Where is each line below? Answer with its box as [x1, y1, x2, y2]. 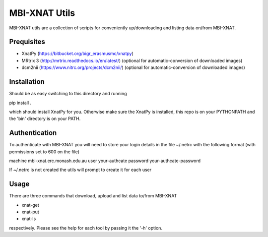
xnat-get [21, 202, 39, 208]
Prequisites [9, 38, 46, 46]
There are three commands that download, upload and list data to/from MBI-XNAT [9, 193, 177, 199]
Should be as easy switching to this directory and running [9, 91, 127, 97]
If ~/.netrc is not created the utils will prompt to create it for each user [9, 167, 151, 173]
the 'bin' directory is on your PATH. [9, 116, 81, 121]
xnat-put [21, 209, 39, 215]
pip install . [9, 100, 32, 106]
